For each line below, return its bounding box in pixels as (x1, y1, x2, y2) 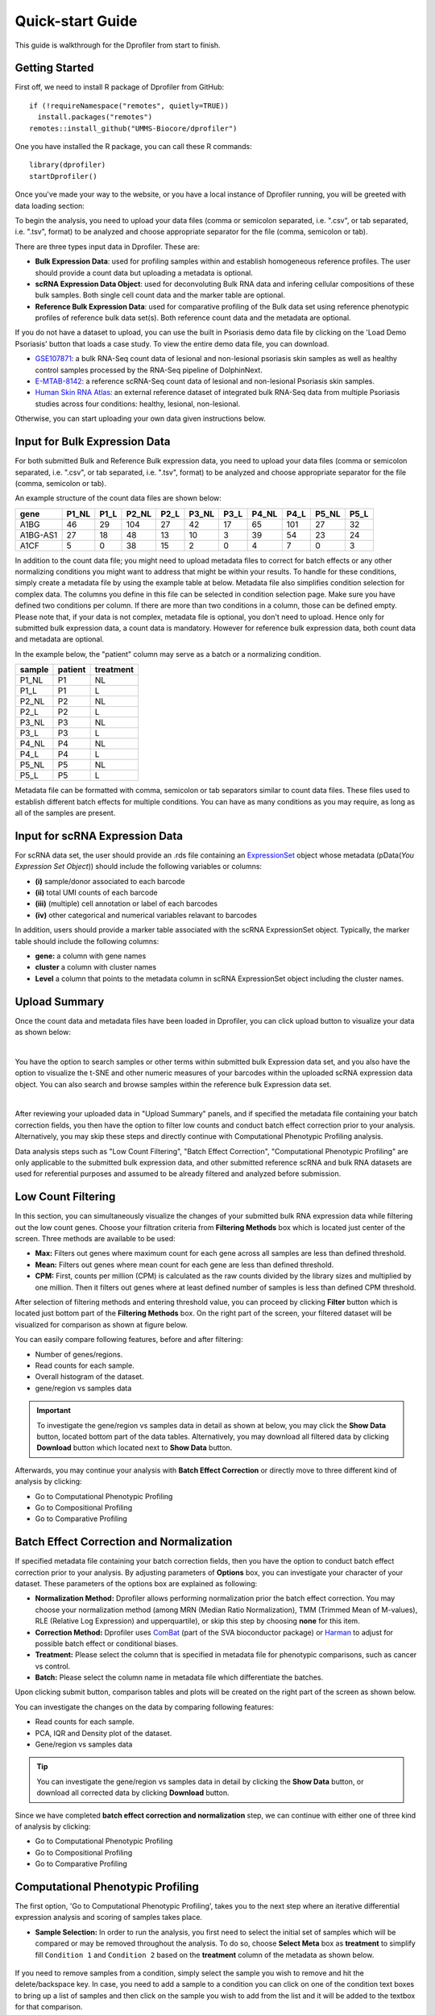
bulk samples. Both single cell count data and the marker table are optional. (35, 290, 285, 300)
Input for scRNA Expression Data (14, 829, 184, 842)
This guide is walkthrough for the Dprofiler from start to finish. (14, 40, 221, 50)
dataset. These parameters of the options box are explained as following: (14, 1578, 258, 1588)
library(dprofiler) (29, 160, 106, 169)
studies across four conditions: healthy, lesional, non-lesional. (35, 399, 241, 409)
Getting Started (14, 61, 94, 75)
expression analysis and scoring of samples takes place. (14, 1913, 203, 1922)
